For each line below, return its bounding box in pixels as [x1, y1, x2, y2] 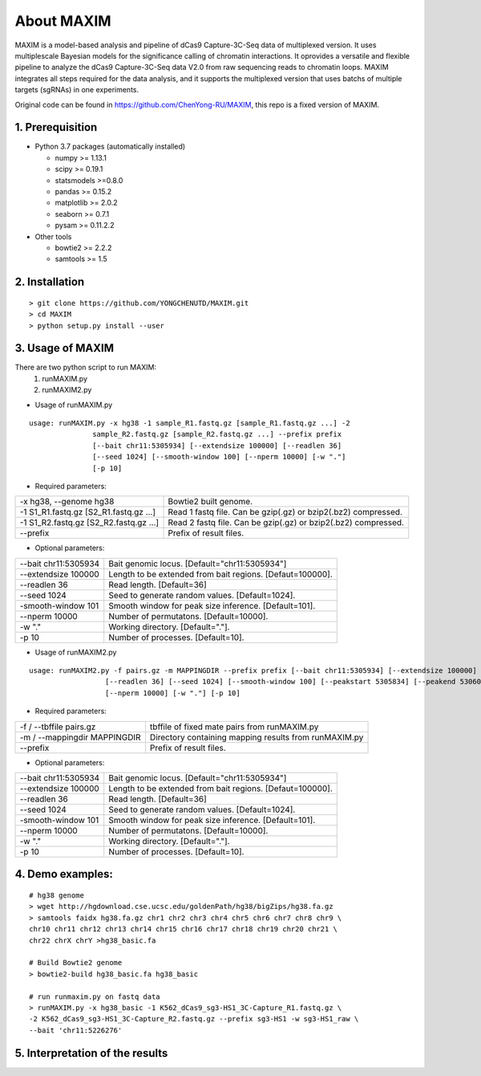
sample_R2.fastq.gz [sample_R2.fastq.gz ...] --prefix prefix [92, 430, 342, 439]
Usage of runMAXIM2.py [34, 647, 117, 657]
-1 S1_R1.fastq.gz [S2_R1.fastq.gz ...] [19, 507, 156, 518]
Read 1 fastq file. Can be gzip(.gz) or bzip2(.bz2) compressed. [168, 507, 402, 518]
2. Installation [14, 275, 85, 289]
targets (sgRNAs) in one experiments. [14, 85, 139, 95]
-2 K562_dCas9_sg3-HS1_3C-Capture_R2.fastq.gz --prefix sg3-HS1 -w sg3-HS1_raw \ [29, 1014, 359, 1024]
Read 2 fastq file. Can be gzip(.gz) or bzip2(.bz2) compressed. [168, 517, 405, 528]
